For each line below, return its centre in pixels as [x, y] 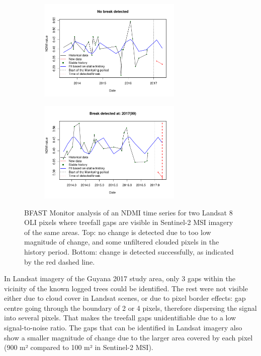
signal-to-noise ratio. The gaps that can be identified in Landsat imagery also [123, 328]
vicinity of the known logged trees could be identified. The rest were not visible [126, 288]
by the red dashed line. [60, 261]
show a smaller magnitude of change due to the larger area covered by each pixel [128, 337]
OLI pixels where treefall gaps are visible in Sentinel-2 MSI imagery [129, 222]
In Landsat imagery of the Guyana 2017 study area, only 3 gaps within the [120, 278]
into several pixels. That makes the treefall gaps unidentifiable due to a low [120, 318]
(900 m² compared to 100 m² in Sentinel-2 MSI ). [79, 347]
